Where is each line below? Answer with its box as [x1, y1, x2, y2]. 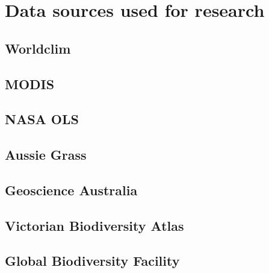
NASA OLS [5, 110, 79, 128]
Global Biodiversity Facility [5, 251, 180, 270]
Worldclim [5, 39, 71, 57]
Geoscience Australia [5, 180, 138, 199]
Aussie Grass [5, 145, 87, 164]
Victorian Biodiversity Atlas [5, 216, 184, 234]
